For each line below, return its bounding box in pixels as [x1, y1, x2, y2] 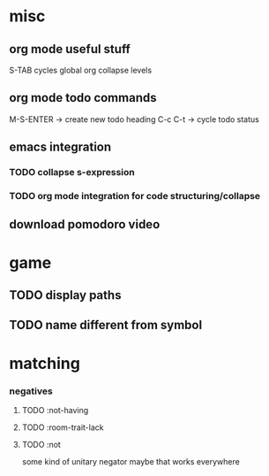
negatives [9, 385, 53, 397]
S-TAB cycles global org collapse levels [9, 65, 153, 75]
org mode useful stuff [9, 42, 131, 57]
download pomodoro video [9, 217, 161, 232]
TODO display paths [9, 288, 122, 303]
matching [9, 353, 81, 373]
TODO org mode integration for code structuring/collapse [9, 190, 261, 203]
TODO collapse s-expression [9, 166, 135, 179]
